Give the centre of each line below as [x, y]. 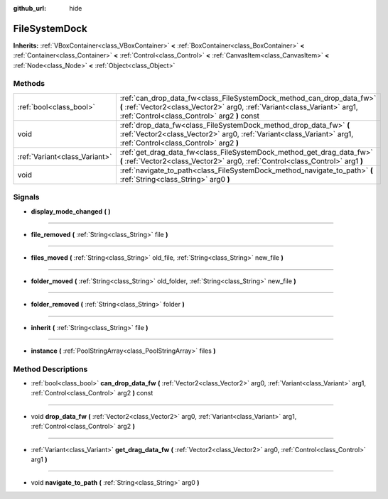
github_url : [29, 8]
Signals [26, 197]
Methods [29, 84]
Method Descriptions [50, 369]
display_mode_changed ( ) [71, 211]
